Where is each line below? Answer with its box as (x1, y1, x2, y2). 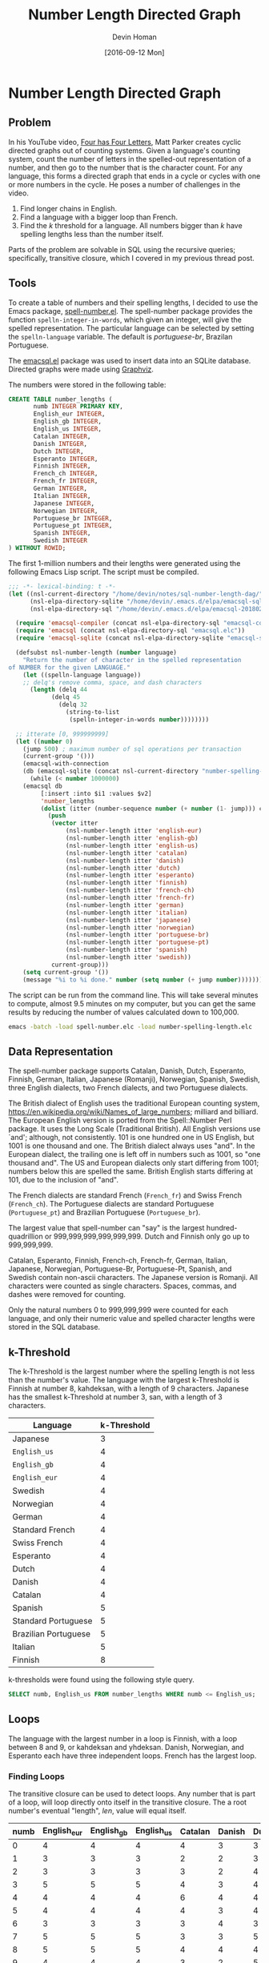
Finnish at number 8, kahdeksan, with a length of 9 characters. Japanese (8, 1383, 250, 1394)
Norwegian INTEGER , (33, 507, 98, 515)
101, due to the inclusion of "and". (8, 1175, 118, 1185)
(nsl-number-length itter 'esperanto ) (65, 871, 195, 880)
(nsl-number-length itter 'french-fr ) (65, 894, 195, 902)
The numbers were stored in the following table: (8, 379, 167, 389)
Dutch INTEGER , (33, 447, 84, 456)
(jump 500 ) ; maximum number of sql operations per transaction (22, 745, 242, 753)
